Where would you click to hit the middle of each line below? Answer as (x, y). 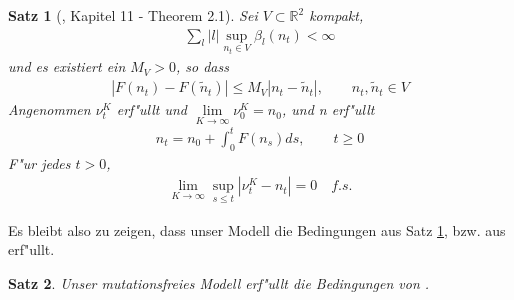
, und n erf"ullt (328, 109)
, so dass (202, 66)
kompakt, (336, 15)
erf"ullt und (151, 109)
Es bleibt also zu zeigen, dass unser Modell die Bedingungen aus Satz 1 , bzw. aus (257, 229)
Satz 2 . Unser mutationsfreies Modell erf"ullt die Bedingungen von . (219, 282)
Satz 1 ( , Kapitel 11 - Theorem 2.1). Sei (133, 15)
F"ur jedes (39, 162)
